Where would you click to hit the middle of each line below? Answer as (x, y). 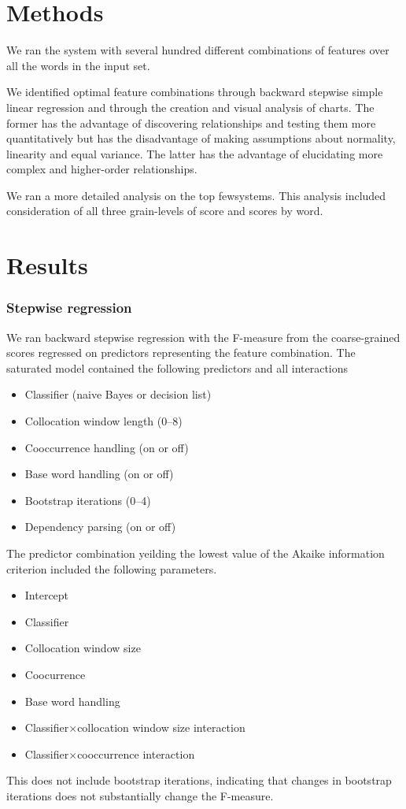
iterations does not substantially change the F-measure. (140, 795)
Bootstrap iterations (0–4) (88, 500)
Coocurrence (55, 674)
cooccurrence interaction (136, 753)
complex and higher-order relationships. (102, 169)
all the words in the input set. (78, 65)
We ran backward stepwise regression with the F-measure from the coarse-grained (203, 337)
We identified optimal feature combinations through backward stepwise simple (195, 92)
